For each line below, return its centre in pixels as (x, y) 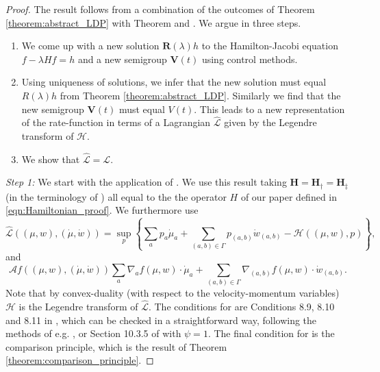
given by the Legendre (270, 122)
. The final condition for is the (271, 333)
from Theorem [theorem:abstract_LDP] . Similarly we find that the (200, 95)
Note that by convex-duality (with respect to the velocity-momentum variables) (173, 293)
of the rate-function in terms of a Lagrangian (116, 122)
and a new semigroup (122, 59)
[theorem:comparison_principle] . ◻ (80, 360)
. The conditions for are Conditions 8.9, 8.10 (241, 306)
